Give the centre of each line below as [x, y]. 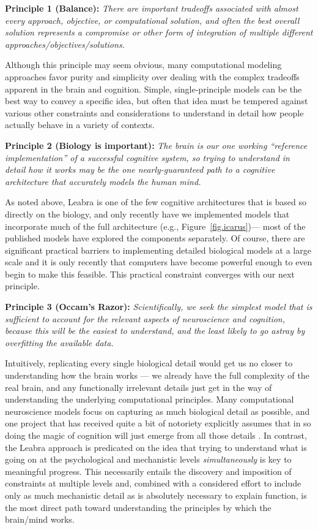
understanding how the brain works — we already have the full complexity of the [157, 375]
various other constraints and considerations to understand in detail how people [154, 112]
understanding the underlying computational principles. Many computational [150, 399]
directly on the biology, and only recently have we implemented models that [147, 214]
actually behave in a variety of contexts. [80, 125]
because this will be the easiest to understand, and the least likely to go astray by [155, 331]
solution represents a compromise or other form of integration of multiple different [159, 32]
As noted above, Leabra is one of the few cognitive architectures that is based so [156, 202]
